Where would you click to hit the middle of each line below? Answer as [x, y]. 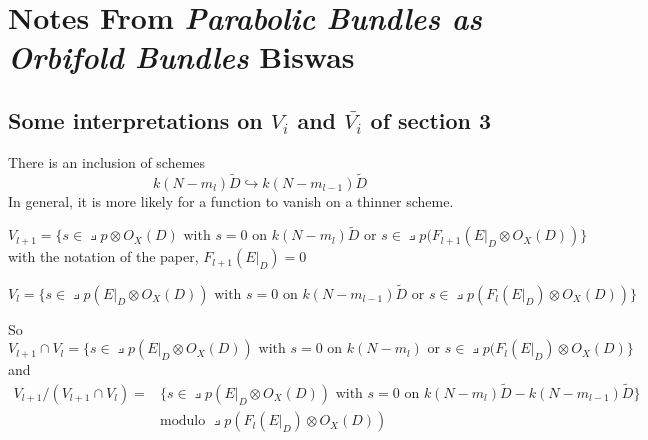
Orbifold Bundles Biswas [181, 57]
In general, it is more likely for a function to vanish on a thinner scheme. [231, 200]
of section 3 [431, 119]
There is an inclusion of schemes [107, 161]
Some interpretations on [135, 119]
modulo [183, 421]
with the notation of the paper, [103, 256]
